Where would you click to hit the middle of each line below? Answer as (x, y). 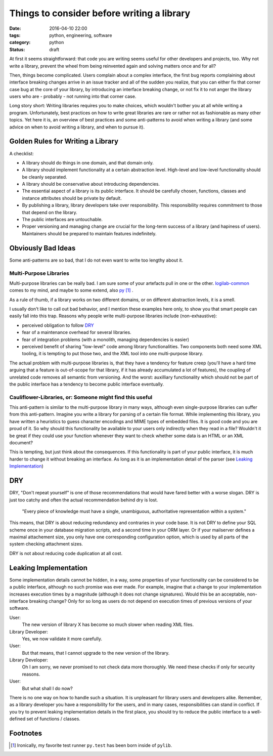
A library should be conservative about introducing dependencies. (91, 184)
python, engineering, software (81, 35)
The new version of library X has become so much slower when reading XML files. (108, 624)
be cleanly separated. (45, 177)
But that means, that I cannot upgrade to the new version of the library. (96, 653)
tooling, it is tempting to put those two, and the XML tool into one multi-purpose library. (112, 354)
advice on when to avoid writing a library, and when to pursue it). (77, 127)
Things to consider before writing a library (100, 13)
